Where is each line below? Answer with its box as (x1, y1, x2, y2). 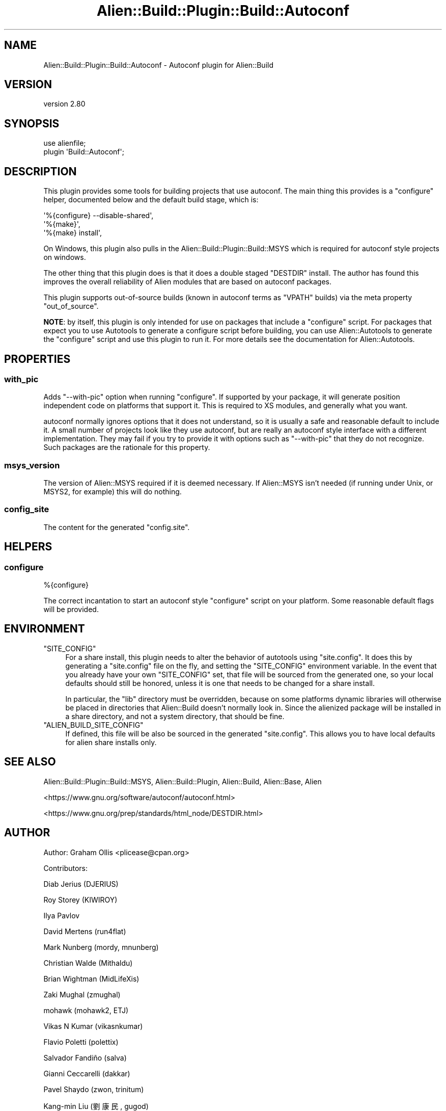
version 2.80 (43, 99, 86, 109)
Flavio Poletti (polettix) (43, 1037, 119, 1046)
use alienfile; (43, 139, 86, 148)
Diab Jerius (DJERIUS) (43, 879, 119, 888)
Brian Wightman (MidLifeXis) (43, 974, 140, 983)
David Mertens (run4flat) (43, 927, 126, 936)
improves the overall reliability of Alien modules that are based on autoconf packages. (43, 277, 332, 286)
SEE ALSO (4, 755, 56, 769)
